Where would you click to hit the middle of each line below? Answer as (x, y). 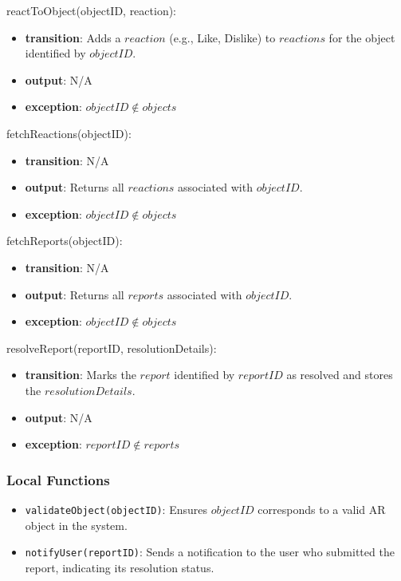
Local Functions (58, 479)
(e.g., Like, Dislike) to (222, 37)
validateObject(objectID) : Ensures (116, 509)
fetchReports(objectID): (65, 241)
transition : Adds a (73, 37)
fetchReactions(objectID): (69, 133)
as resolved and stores (340, 375)
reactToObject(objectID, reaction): (92, 10)
